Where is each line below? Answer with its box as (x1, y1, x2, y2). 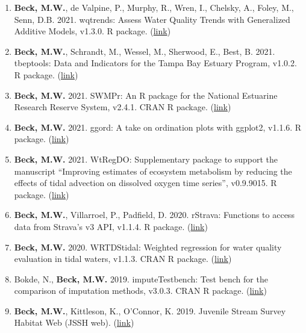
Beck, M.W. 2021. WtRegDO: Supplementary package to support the (14, 152, 278, 165)
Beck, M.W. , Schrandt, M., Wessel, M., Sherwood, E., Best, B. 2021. (14, 45, 275, 57)
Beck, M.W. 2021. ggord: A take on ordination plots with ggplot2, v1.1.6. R (14, 120, 302, 133)
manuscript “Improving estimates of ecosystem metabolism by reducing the (14, 164, 292, 177)
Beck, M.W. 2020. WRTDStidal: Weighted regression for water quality (14, 240, 282, 253)
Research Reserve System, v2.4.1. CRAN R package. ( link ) (14, 101, 231, 113)
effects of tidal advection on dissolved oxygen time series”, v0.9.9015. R (14, 176, 277, 189)
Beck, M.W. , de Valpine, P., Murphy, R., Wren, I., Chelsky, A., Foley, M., (14, 1, 294, 13)
